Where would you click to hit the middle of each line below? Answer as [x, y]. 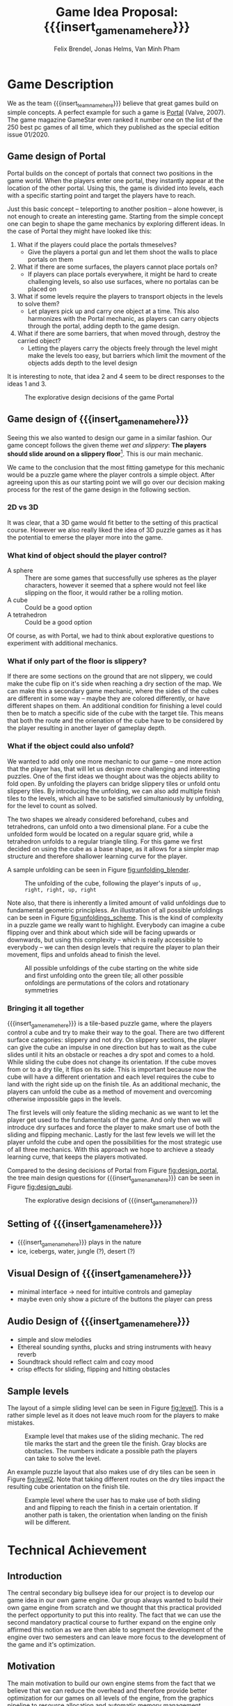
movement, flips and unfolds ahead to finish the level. [84, 954]
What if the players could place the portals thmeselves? [97, 244]
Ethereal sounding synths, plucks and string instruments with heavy [114, 1347]
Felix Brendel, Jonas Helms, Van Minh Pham [117, 49]
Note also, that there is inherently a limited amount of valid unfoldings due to [116, 903]
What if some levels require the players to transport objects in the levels [120, 296]
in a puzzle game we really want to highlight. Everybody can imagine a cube [116, 925]
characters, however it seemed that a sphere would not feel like [115, 585]
